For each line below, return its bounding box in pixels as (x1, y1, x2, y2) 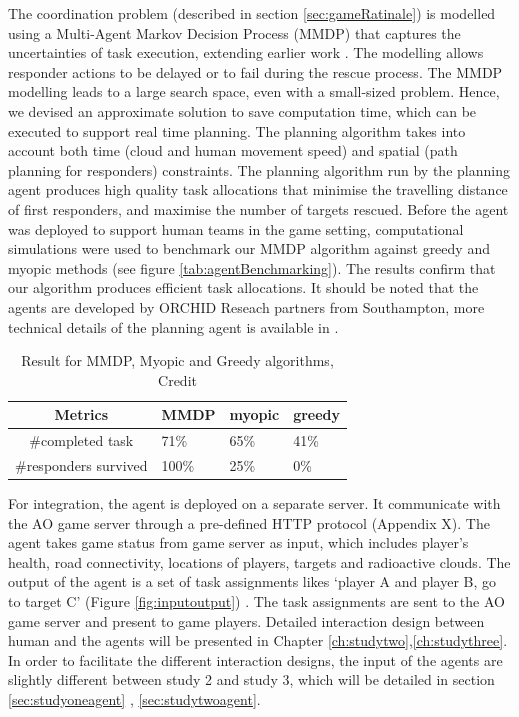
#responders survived (15, 454, 148, 475)
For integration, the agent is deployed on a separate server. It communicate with (8, 493, 501, 514)
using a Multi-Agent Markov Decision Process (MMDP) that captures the (8, 22, 461, 43)
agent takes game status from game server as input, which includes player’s (8, 532, 469, 553)
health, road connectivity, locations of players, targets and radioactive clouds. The (8, 551, 511, 572)
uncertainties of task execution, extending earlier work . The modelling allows (8, 42, 484, 63)
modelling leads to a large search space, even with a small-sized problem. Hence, (8, 81, 500, 102)
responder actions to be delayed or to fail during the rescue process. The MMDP (8, 61, 503, 82)
